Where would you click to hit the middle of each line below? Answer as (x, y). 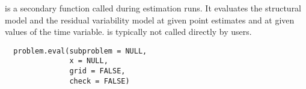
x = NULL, (89, 61)
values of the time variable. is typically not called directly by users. (128, 32)
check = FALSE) (99, 81)
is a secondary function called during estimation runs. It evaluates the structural (153, 8)
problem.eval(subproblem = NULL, (80, 51)
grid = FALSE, (97, 71)
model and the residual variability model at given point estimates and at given (150, 20)
